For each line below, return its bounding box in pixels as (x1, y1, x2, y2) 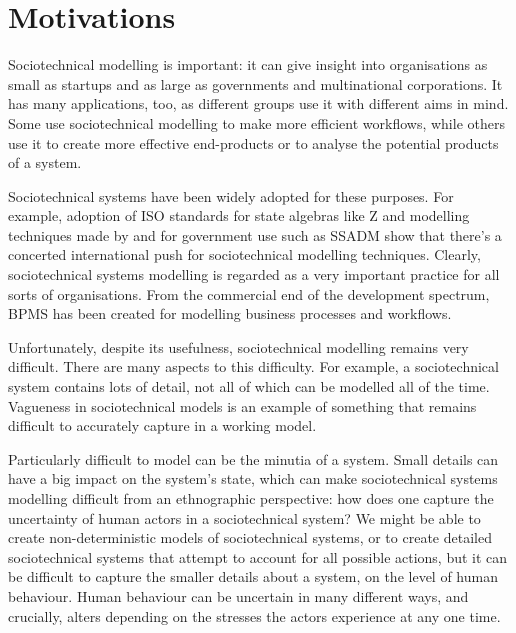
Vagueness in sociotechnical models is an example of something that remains (8, 395, 477, 416)
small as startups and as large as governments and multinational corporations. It (8, 73, 503, 94)
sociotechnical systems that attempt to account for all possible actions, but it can (8, 546, 508, 567)
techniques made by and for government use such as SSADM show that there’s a (8, 224, 502, 245)
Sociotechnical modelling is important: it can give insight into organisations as (8, 54, 488, 75)
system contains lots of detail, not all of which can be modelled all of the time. (8, 376, 490, 397)
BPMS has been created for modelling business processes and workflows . (8, 303, 452, 324)
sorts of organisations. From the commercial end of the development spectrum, (8, 283, 490, 304)
